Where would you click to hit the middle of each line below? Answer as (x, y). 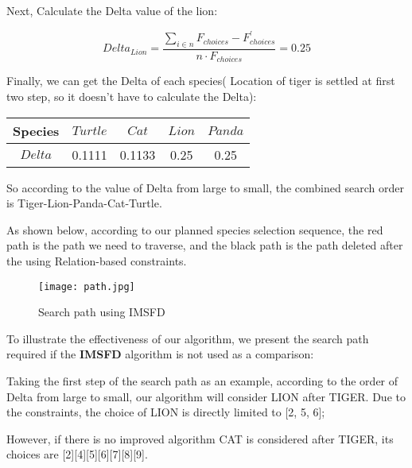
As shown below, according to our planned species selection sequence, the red (195, 229)
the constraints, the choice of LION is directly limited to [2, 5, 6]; (166, 412)
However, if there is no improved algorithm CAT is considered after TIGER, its (200, 438)
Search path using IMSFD (102, 312)
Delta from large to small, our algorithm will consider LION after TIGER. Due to (206, 396)
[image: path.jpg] (87, 286)
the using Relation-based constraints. (97, 260)
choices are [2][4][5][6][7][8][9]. (77, 454)
